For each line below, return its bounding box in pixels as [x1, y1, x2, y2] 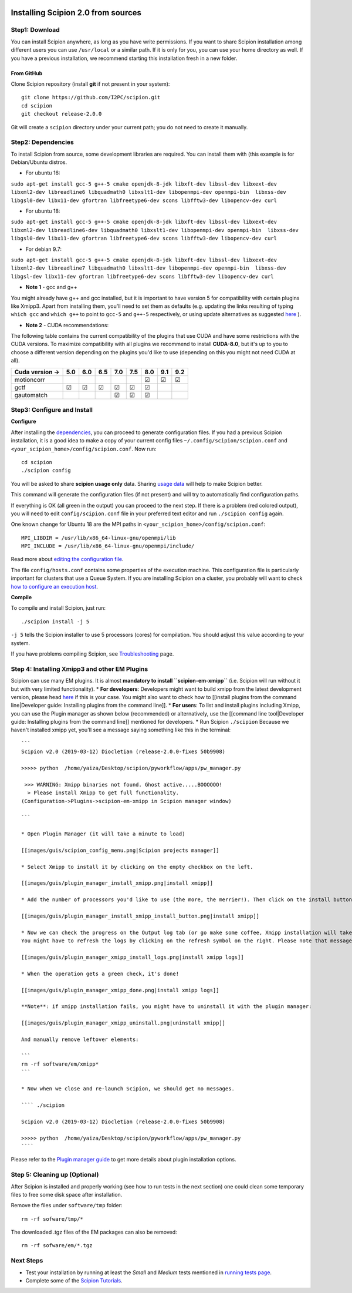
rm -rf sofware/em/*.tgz [21, 1242, 93, 1249]
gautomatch [14, 391, 48, 399]
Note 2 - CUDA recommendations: [25, 321, 109, 328]
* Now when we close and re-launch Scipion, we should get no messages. [21, 1086, 235, 1092]
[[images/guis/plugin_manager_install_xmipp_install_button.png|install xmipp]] [21, 913, 260, 919]
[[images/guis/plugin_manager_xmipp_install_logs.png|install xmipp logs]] [21, 954, 244, 960]
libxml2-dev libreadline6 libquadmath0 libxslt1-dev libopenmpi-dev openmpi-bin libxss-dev [11, 189, 287, 196]
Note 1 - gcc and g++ [25, 284, 77, 291]
